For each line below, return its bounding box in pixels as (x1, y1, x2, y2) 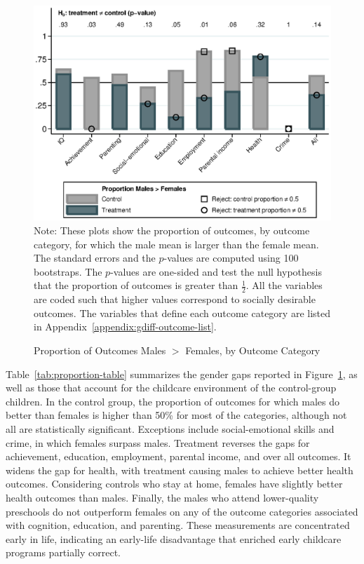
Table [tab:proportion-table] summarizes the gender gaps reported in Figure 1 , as (6, 366, 358, 381)
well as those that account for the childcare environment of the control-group (6, 380, 337, 395)
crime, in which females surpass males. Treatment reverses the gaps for (6, 435, 310, 450)
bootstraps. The (34, 264, 102, 278)
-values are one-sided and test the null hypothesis (110, 264, 322, 278)
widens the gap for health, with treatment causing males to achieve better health (6, 462, 353, 477)
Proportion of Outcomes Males (34, 342, 166, 357)
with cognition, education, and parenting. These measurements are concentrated (6, 518, 350, 532)
